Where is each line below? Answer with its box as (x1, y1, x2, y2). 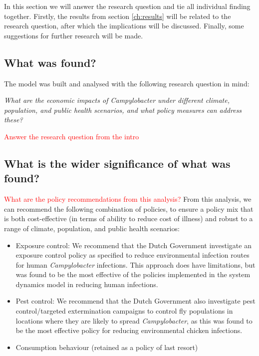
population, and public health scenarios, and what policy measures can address (4, 104, 242, 115)
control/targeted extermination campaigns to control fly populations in (15, 306, 233, 316)
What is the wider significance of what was (4, 155, 231, 171)
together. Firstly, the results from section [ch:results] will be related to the (4, 10, 231, 21)
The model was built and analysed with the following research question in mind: (4, 78, 250, 88)
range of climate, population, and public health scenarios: (4, 223, 180, 233)
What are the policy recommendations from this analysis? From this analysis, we (4, 194, 252, 204)
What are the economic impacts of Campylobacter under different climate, (4, 95, 230, 105)
